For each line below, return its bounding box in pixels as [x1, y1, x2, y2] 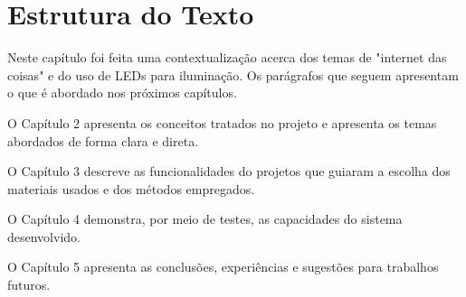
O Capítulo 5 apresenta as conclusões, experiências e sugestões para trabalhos [7, 257, 439, 276]
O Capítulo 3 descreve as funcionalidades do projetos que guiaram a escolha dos [7, 162, 451, 181]
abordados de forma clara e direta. [7, 131, 199, 150]
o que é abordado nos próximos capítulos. [7, 83, 237, 102]
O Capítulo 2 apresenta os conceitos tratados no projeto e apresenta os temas [7, 113, 437, 132]
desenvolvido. [7, 227, 81, 246]
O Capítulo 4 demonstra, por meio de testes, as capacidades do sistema [7, 209, 403, 228]
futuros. [7, 275, 51, 294]
